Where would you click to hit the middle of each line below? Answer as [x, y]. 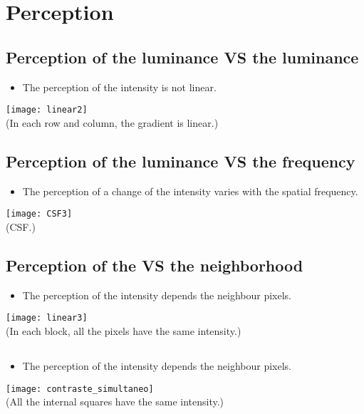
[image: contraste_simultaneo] [80, 389]
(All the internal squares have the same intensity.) [115, 402]
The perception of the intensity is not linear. [119, 87]
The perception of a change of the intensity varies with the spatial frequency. [190, 191]
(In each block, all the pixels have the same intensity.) [124, 330]
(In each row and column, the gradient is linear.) [112, 122]
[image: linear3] [47, 318]
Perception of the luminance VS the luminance [182, 57]
